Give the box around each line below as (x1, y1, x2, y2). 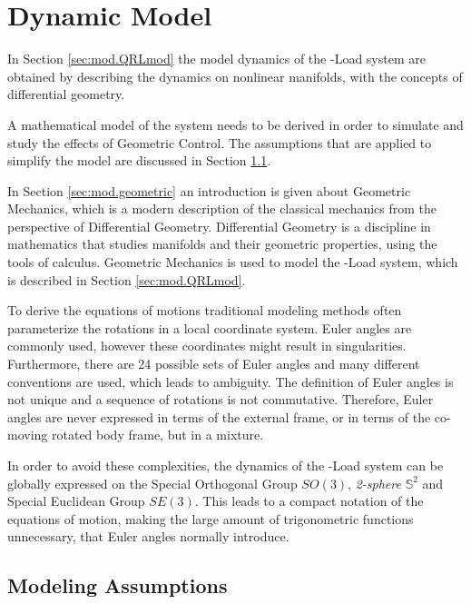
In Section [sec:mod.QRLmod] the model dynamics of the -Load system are (7, 49, 426, 68)
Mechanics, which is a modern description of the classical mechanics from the (7, 199, 437, 218)
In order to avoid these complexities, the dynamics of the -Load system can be (7, 456, 444, 474)
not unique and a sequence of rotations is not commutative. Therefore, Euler (7, 390, 434, 409)
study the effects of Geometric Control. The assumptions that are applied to (7, 133, 432, 152)
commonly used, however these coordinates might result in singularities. (7, 336, 407, 355)
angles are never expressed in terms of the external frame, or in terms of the (7, 407, 431, 426)
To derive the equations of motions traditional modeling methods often (7, 301, 402, 320)
